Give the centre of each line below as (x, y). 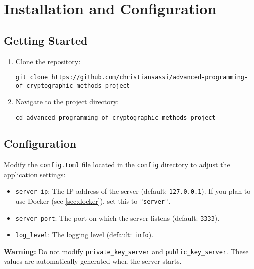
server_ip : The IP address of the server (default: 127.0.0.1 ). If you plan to (133, 191)
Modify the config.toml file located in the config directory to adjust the (117, 164)
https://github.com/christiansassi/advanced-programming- (150, 77)
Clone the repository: (48, 61)
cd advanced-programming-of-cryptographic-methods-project (116, 118)
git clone (32, 77)
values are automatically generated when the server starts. (93, 261)
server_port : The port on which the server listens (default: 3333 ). (118, 217)
